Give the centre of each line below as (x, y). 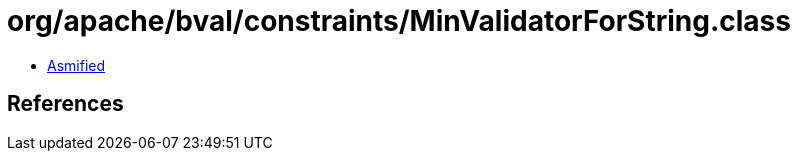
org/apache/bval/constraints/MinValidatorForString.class (399, 21)
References (65, 104)
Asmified (76, 65)
